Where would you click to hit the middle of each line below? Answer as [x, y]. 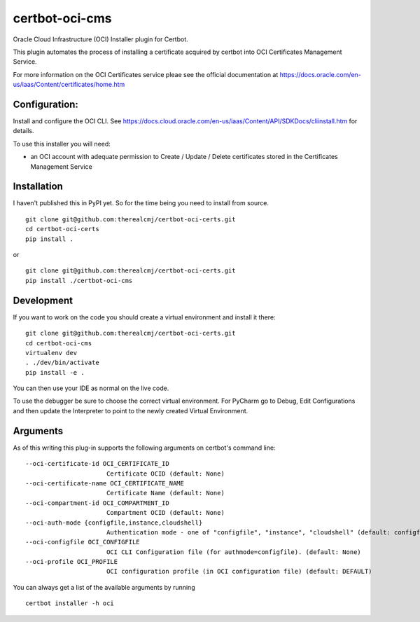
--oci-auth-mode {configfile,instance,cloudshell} [114, 523]
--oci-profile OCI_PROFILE [72, 562]
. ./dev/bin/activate [62, 363]
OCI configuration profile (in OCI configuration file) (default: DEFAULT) [239, 572]
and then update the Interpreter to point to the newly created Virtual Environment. [131, 410]
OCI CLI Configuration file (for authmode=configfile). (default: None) [234, 552]
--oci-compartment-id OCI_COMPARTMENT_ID [97, 503]
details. [23, 131]
